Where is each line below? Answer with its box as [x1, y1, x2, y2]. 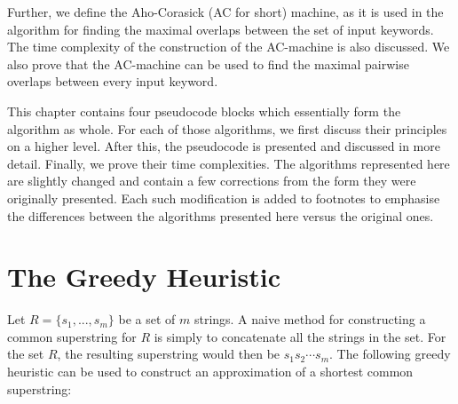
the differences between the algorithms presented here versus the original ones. [7, 206, 434, 225]
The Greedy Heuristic [7, 258, 281, 295]
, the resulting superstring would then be [57, 345, 280, 363]
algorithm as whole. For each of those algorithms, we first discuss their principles [7, 119, 447, 138]
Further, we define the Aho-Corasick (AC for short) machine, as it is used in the [7, 3, 444, 20]
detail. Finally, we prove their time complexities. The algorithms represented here [7, 154, 450, 172]
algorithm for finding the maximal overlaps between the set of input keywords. [7, 20, 434, 38]
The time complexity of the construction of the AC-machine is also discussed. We [7, 37, 450, 56]
